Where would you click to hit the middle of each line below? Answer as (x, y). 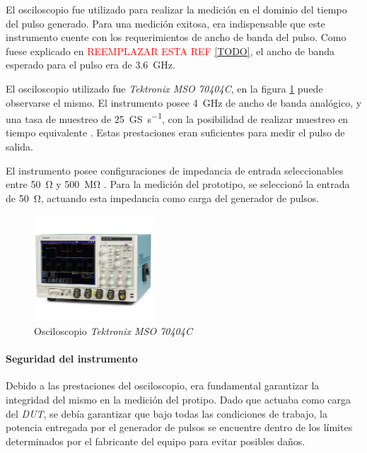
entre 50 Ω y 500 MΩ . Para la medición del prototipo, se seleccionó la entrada (178, 184)
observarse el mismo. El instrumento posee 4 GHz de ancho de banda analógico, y (184, 102)
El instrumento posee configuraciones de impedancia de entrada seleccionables (175, 170)
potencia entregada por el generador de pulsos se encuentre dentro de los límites (179, 427)
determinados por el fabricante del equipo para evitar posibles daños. (156, 441)
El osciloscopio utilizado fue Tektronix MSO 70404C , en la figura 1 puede (164, 88)
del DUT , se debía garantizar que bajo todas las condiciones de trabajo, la (167, 413)
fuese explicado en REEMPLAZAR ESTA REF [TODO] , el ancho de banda (170, 51)
